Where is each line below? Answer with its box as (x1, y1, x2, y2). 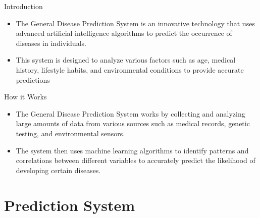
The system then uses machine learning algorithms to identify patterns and (16, 145, 249, 155)
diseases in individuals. (16, 37, 86, 48)
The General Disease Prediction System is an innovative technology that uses (16, 18, 255, 28)
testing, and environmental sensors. (16, 128, 125, 138)
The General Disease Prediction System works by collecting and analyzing (16, 108, 245, 119)
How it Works (4, 91, 47, 102)
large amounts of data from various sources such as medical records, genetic (16, 118, 250, 129)
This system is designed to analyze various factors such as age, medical (16, 54, 236, 65)
